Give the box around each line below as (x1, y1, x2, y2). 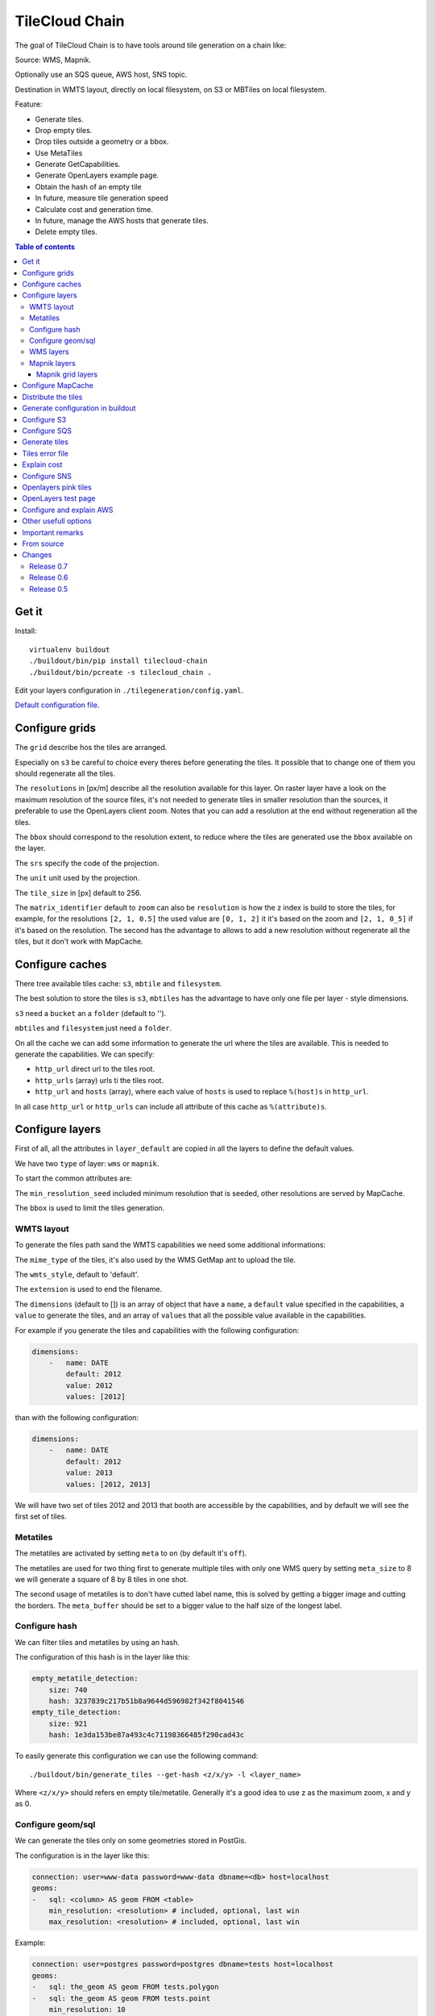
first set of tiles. (14, 1511, 68, 1521)
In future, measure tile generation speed (35, 194, 168, 203)
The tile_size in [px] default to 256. (14, 888, 142, 898)
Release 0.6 (29, 573, 68, 582)
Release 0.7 (29, 561, 68, 571)
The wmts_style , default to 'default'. (14, 1269, 139, 1279)
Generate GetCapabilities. (35, 160, 121, 169)
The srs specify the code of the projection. (14, 858, 159, 868)
